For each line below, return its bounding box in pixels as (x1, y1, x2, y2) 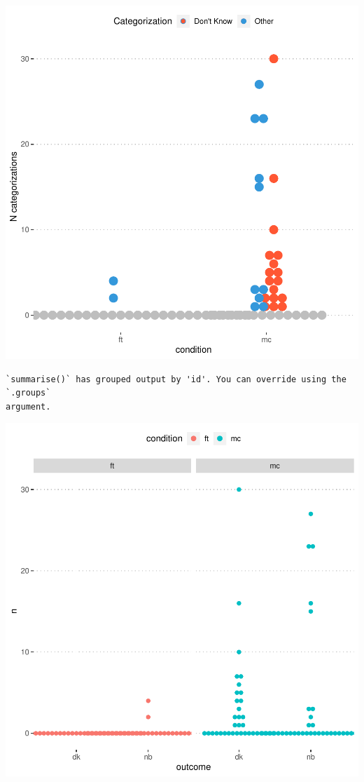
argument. (6, 401, 51, 412)
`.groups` (6, 388, 51, 398)
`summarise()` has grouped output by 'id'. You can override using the (6, 374, 346, 384)
